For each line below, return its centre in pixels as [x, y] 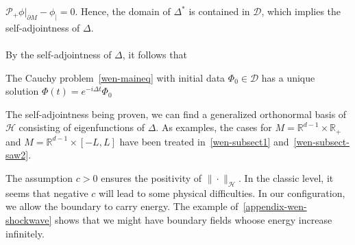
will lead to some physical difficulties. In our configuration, [222, 192]
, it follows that [155, 54]
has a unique [288, 77]
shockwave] [29, 219]
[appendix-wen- [275, 206]
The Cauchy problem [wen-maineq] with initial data [115, 77]
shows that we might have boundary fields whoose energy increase [194, 219]
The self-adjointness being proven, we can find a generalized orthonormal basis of [176, 114]
